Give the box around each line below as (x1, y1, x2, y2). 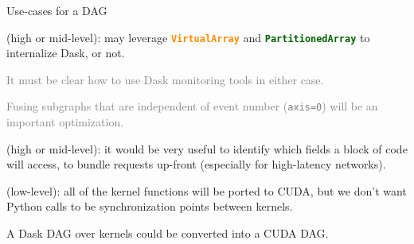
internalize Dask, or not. (6, 45, 125, 61)
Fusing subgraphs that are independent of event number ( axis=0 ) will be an (6, 98, 378, 114)
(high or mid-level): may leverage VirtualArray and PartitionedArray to (6, 29, 370, 45)
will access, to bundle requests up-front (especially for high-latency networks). (6, 156, 386, 172)
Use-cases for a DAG (6, 2, 107, 18)
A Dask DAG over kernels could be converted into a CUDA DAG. (6, 225, 329, 242)
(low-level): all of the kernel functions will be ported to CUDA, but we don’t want (6, 182, 407, 199)
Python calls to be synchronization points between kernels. (6, 198, 293, 215)
